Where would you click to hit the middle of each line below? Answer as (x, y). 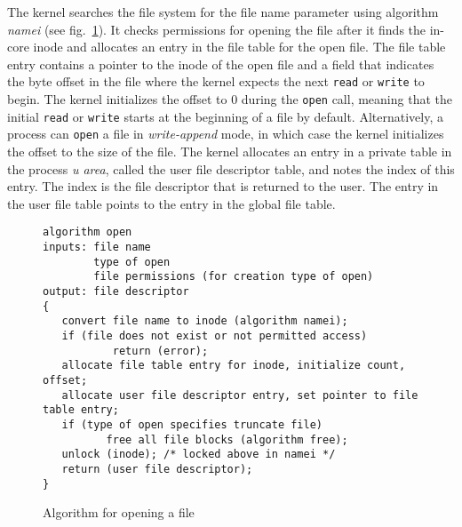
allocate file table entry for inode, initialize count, (234, 366)
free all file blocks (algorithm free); (227, 439)
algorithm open (88, 232)
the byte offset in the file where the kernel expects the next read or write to (216, 81)
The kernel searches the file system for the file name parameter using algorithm (223, 12)
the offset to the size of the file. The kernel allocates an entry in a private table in (230, 151)
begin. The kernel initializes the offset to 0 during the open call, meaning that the (230, 99)
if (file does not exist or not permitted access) (215, 335)
